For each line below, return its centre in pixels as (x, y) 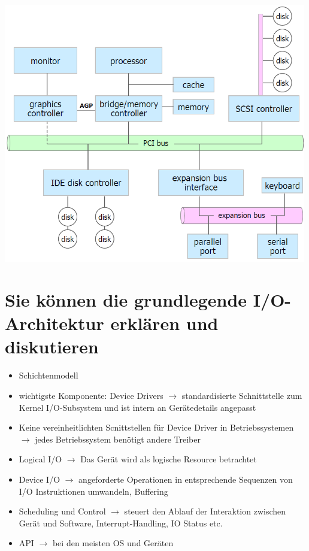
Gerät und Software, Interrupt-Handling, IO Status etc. (121, 523)
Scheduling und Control (62, 511)
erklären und (164, 323)
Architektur (54, 323)
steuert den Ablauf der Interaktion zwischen (205, 511)
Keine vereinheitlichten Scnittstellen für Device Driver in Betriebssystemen (156, 427)
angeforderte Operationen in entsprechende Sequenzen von (186, 479)
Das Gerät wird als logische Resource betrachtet (169, 459)
